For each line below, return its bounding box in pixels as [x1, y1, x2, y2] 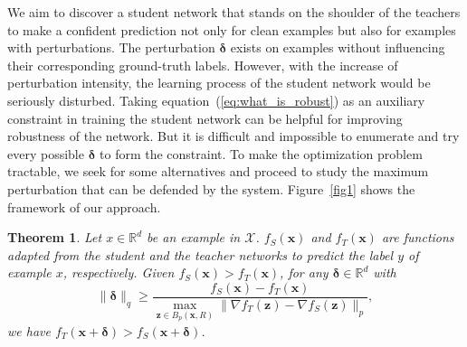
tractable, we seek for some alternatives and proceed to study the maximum [7, 162, 429, 181]
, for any [280, 263, 329, 282]
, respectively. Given [62, 263, 175, 282]
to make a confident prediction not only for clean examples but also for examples [7, 20, 456, 39]
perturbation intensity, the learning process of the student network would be [7, 73, 431, 92]
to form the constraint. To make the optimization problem [100, 144, 423, 163]
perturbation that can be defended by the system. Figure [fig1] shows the [7, 179, 415, 198]
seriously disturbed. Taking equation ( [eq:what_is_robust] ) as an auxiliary [7, 90, 425, 109]
